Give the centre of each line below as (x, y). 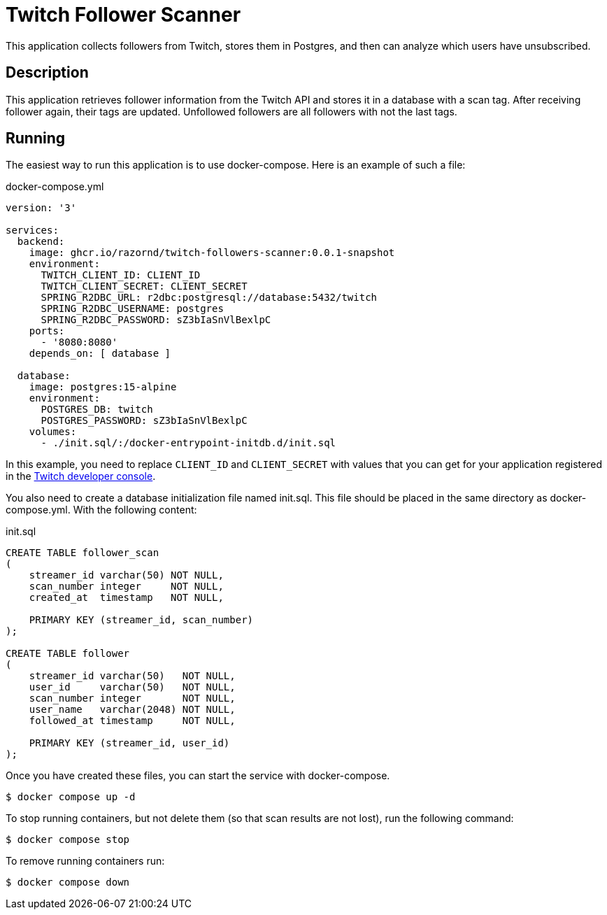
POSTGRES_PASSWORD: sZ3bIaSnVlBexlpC (144, 421)
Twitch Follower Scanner (123, 15)
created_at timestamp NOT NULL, (126, 598)
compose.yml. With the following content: (101, 510)
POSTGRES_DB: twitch (97, 410)
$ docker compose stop (68, 840)
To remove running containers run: (85, 861)
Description (47, 73)
